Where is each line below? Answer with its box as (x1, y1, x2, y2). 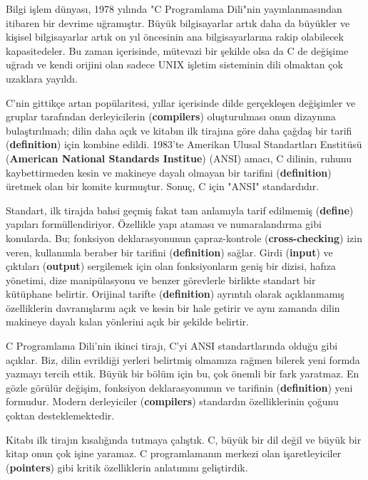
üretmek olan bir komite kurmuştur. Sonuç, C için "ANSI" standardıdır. (6, 179, 320, 194)
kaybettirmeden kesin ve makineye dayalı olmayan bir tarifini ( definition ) (6, 165, 332, 179)
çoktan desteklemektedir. (6, 408, 115, 423)
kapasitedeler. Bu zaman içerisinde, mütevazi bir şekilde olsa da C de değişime (6, 43, 349, 58)
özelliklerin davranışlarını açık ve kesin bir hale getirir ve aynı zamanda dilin (6, 300, 340, 315)
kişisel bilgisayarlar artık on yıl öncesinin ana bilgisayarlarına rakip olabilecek (6, 29, 344, 44)
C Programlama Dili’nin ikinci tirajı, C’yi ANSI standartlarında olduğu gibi (6, 338, 338, 353)
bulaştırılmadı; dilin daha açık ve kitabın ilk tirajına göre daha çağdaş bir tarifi (6, 122, 352, 137)
